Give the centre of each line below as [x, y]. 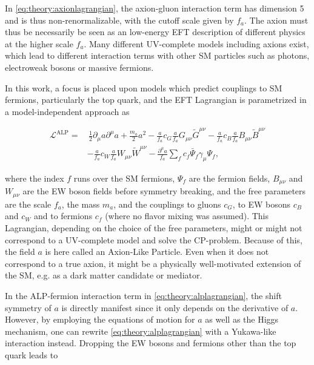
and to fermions [63, 216]
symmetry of [28, 307]
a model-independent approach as [67, 111]
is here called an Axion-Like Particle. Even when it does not [157, 252]
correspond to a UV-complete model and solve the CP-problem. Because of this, [154, 239]
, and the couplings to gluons [167, 204]
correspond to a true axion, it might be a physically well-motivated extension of [153, 263]
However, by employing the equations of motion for [100, 319]
